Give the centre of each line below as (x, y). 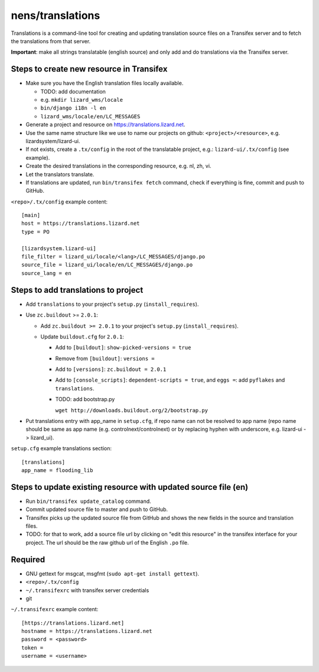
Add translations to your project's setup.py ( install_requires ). (112, 304)
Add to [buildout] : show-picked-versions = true (123, 348)
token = (32, 647)
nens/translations (56, 15)
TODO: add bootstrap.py (85, 399)
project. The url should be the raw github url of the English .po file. (107, 542)
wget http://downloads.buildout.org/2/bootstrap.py (132, 410)
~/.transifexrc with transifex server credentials (87, 590)
